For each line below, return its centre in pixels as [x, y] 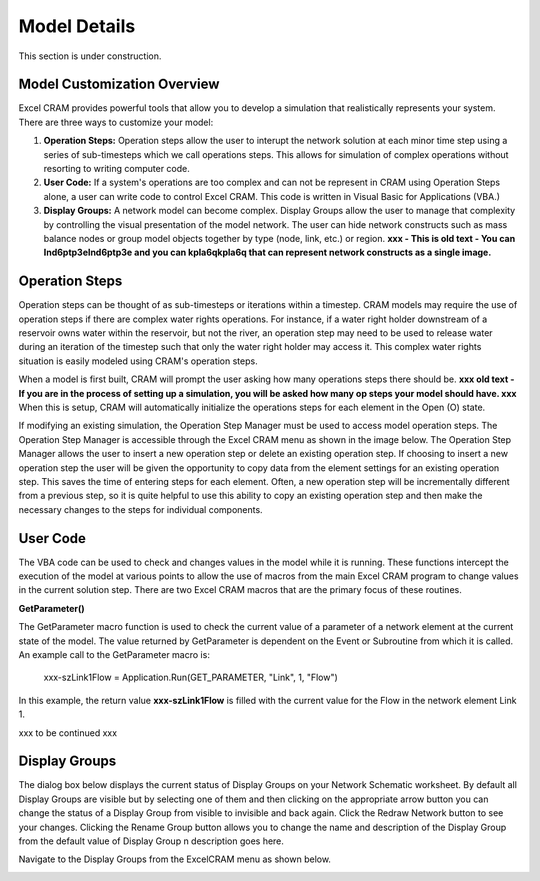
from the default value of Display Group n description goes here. [151, 841]
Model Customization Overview [119, 84]
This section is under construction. [90, 56]
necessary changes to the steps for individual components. [141, 509]
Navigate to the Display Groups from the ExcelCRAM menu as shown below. [175, 859]
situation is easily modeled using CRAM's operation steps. [138, 361]
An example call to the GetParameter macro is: [114, 654]
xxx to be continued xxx [68, 732]
